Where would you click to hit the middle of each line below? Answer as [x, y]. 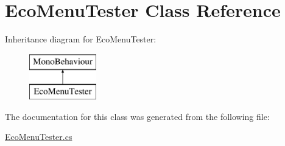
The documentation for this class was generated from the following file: [137, 116]
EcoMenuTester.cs [39, 137]
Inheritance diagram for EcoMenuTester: [81, 39]
